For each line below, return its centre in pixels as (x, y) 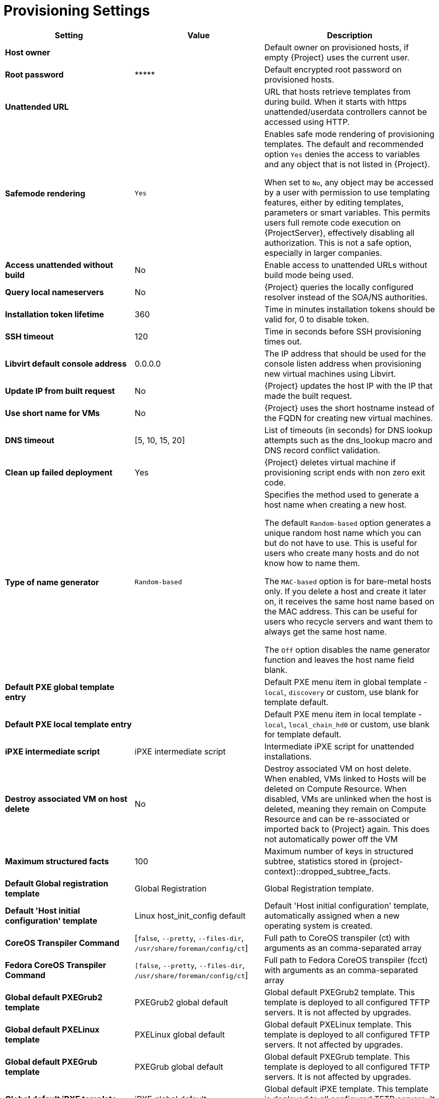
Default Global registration (57, 883)
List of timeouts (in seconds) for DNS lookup (349, 430)
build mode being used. (309, 275)
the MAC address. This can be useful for (341, 611)
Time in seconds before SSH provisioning (343, 331)
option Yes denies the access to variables (342, 154)
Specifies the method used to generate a (342, 494)
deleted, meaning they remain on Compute (345, 809)
